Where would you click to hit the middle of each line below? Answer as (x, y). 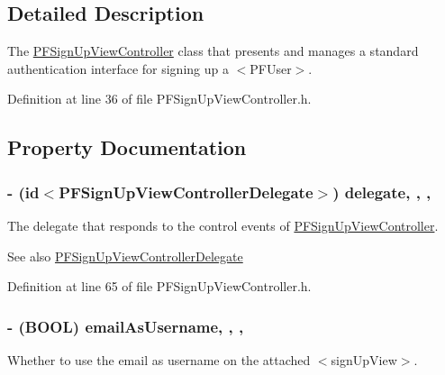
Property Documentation (127, 147)
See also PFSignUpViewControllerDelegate (125, 256)
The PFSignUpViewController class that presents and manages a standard (213, 51)
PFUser (271, 68)
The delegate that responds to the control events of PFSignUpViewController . (223, 225)
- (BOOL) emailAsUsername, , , (126, 326)
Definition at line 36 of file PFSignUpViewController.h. (159, 99)
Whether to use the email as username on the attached (159, 359)
